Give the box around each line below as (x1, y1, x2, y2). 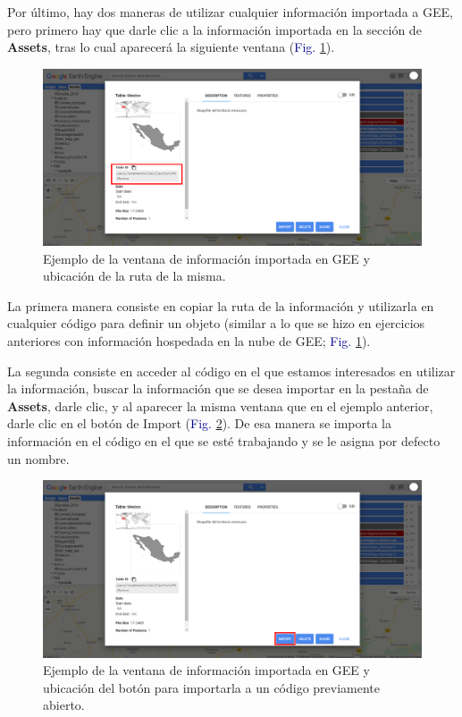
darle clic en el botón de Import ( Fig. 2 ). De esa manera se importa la (7, 414, 392, 433)
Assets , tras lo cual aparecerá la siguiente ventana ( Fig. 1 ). (7, 38, 335, 56)
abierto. (43, 696, 85, 714)
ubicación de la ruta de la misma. (43, 266, 226, 285)
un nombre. (7, 449, 70, 468)
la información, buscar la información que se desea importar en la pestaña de (7, 379, 429, 398)
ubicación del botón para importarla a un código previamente (43, 678, 381, 696)
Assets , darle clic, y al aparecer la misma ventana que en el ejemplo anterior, (7, 396, 433, 415)
